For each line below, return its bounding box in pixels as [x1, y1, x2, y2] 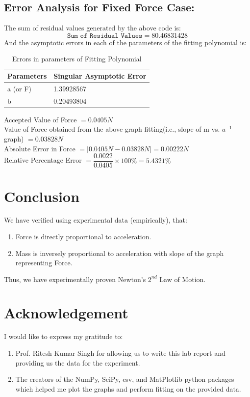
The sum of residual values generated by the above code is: [4, 23, 181, 33]
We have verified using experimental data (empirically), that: [4, 215, 187, 225]
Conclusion [4, 186, 80, 206]
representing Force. [15, 257, 73, 268]
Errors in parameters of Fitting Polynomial [12, 54, 142, 64]
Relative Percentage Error [4, 155, 82, 165]
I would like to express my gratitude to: [4, 331, 123, 341]
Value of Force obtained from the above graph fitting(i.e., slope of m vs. [4, 124, 220, 134]
